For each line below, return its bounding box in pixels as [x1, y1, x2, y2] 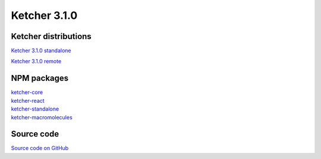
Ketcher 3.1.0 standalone [11, 47, 71, 54]
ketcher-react [11, 97, 45, 104]
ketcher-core [11, 89, 43, 96]
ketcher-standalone [11, 105, 59, 112]
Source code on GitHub [11, 145, 69, 152]
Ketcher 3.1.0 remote [11, 58, 62, 65]
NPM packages [11, 73, 69, 83]
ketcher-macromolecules [11, 113, 73, 121]
